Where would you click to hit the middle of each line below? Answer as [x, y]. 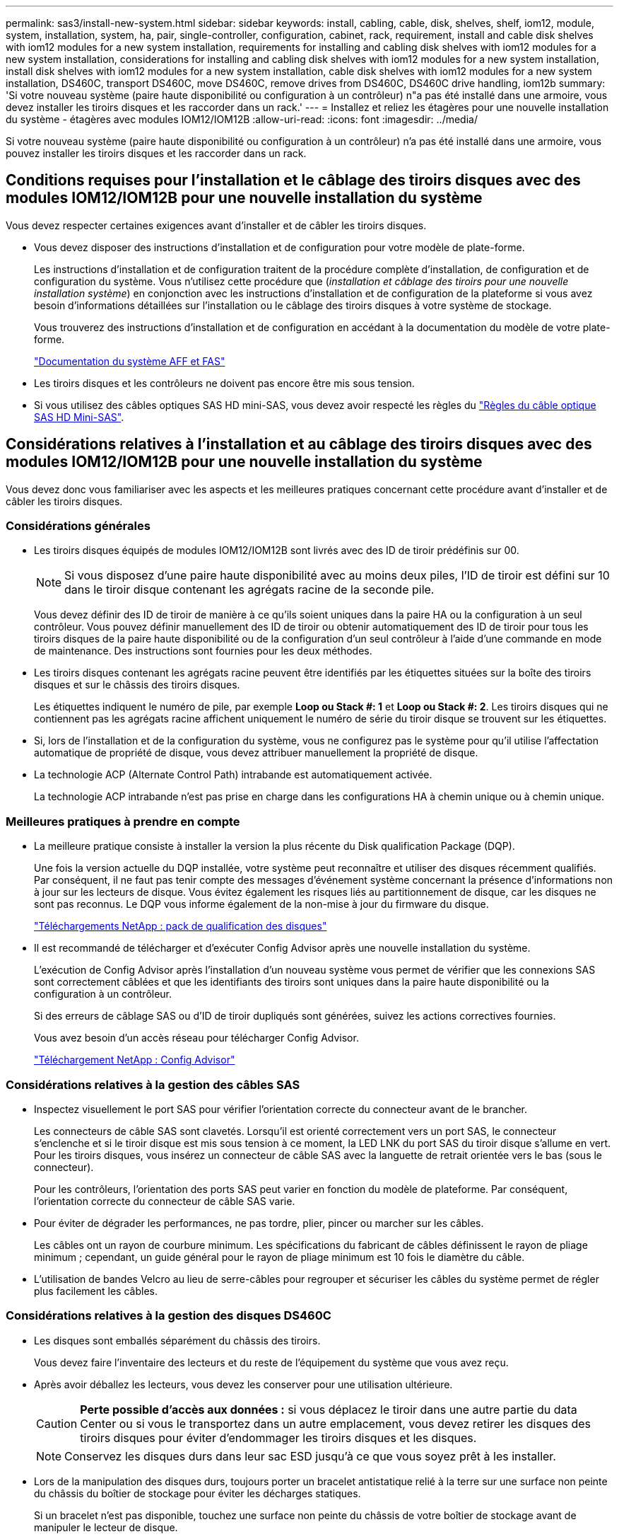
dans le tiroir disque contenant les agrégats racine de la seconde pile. [249, 590]
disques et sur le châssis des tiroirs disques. [137, 685]
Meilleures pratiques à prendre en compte [123, 821]
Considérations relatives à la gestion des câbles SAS [153, 1084]
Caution [57, 1423]
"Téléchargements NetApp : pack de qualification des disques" [181, 926]
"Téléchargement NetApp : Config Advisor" [135, 1060]
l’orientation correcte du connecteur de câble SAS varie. [165, 1201]
